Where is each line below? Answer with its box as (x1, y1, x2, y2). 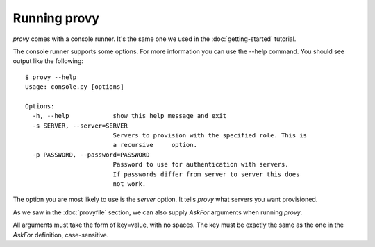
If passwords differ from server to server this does (112, 170, 300, 178)
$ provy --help (25, 73, 77, 81)
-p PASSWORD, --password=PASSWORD (32, 151, 150, 159)
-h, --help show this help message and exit (32, 112, 227, 120)
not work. (112, 180, 147, 188)
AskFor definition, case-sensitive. (12, 230, 109, 239)
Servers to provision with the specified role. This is (112, 132, 308, 139)
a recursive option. (112, 141, 198, 149)
